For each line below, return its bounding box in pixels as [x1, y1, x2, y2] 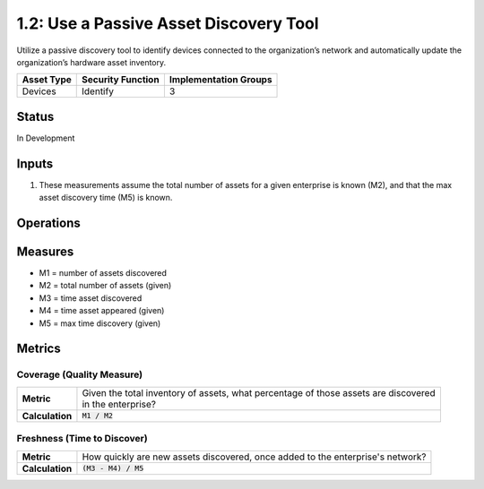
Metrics [16, 341, 62, 356]
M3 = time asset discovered [39, 292, 143, 304]
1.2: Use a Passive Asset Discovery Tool [16, 13, 319, 33]
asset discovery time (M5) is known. [39, 193, 173, 203]
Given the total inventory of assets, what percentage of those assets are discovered [82, 386, 436, 399]
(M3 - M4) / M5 [82, 464, 144, 474]
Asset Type [22, 73, 72, 86]
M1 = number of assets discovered [39, 268, 168, 279]
